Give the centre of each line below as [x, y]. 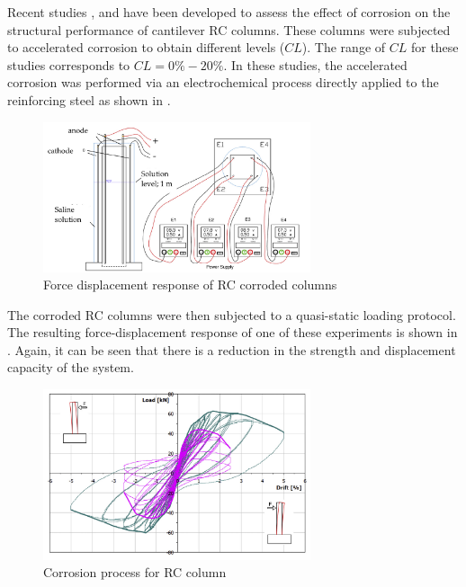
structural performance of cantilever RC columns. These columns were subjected [229, 29]
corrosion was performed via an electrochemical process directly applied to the [223, 82]
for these [435, 47]
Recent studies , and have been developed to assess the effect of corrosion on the [229, 12]
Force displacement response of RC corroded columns [190, 285]
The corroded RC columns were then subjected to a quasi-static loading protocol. [232, 314]
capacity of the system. [71, 367]
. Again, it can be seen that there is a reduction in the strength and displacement [232, 349]
